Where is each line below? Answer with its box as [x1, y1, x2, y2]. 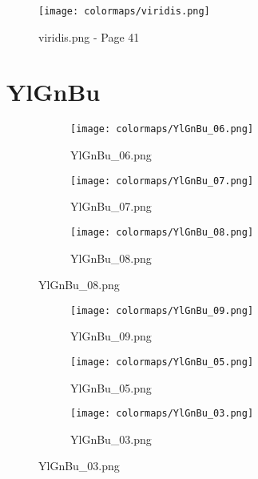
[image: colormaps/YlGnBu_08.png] [70, 226, 254, 238]
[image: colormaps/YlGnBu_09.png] [70, 304, 254, 316]
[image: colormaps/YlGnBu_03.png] [70, 408, 254, 420]
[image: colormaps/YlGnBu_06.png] [70, 123, 254, 135]
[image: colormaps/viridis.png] [38, 6, 210, 17]
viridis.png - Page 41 [38, 28, 140, 45]
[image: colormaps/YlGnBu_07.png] [70, 175, 254, 187]
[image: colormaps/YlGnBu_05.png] [70, 356, 254, 368]
